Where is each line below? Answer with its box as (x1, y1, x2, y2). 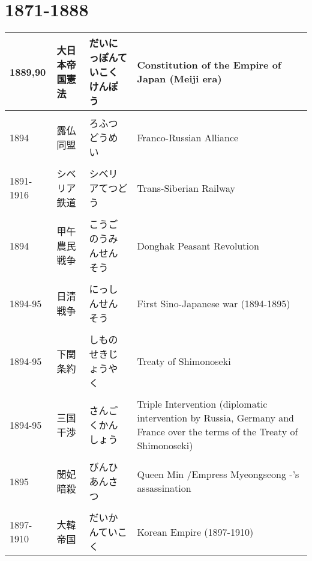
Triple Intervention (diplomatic (137, 397, 268, 411)
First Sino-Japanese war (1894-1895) (137, 296, 290, 310)
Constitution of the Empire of (137, 58, 281, 72)
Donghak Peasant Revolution (137, 238, 259, 253)
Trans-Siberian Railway (137, 180, 235, 195)
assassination (137, 481, 191, 495)
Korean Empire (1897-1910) (137, 524, 254, 539)
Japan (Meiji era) (137, 72, 222, 86)
